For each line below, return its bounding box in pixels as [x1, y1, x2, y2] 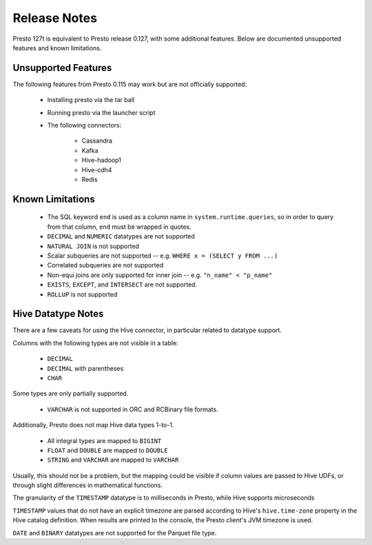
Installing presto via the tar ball [47, 96, 134, 104]
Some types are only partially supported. [12, 389, 129, 398]
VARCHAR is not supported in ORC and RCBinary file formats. [47, 405, 218, 413]
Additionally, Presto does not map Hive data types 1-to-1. [12, 421, 174, 429]
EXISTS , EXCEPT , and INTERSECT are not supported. [47, 280, 198, 289]
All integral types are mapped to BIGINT [47, 436, 162, 444]
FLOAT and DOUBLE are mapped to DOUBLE [47, 446, 168, 454]
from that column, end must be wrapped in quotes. [47, 223, 192, 231]
